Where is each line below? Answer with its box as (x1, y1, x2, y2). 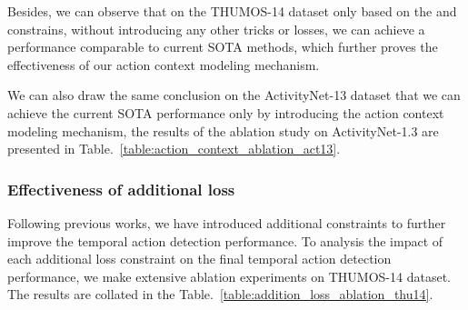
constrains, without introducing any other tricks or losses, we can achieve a (7, 19, 425, 38)
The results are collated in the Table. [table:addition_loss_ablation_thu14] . (7, 285, 433, 304)
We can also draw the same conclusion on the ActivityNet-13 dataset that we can (7, 85, 461, 105)
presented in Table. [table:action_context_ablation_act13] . (7, 139, 341, 158)
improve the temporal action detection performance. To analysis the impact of (7, 231, 443, 250)
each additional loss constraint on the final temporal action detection (7, 249, 392, 268)
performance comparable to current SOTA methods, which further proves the (7, 37, 438, 56)
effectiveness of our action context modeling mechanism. (7, 55, 320, 74)
